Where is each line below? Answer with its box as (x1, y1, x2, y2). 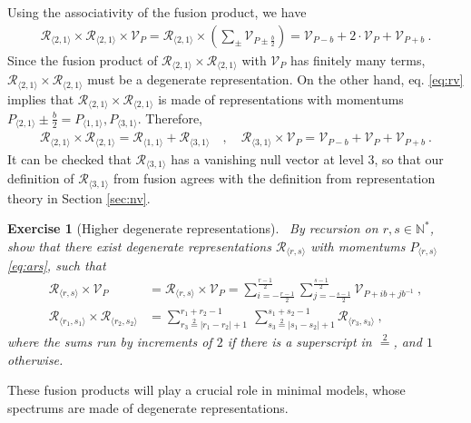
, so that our (374, 149, 444, 168)
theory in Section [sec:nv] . (7, 188, 151, 207)
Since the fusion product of (7, 50, 158, 69)
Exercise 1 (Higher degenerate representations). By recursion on (7, 219, 378, 238)
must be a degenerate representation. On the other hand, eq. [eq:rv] (87, 70, 464, 89)
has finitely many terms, (290, 50, 426, 69)
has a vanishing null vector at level (171, 149, 364, 168)
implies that (7, 89, 74, 108)
